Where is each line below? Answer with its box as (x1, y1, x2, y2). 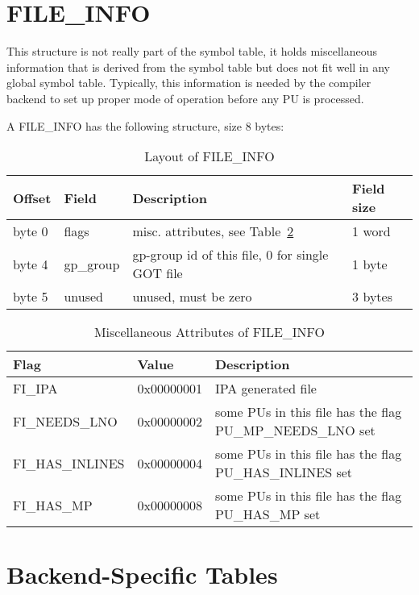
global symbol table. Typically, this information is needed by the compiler (6, 74, 371, 91)
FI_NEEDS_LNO (13, 411, 118, 431)
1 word (352, 222, 391, 241)
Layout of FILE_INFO (144, 147, 275, 166)
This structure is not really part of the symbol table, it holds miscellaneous (6, 43, 377, 60)
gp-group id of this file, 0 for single (132, 245, 329, 264)
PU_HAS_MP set (214, 505, 321, 524)
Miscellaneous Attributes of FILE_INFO (93, 322, 326, 342)
